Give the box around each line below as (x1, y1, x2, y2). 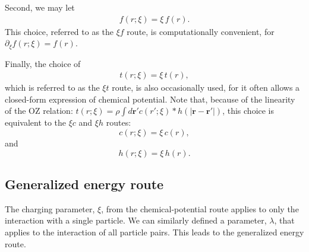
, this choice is (222, 104, 275, 117)
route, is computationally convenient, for (127, 25, 275, 37)
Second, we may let (5, 1, 75, 13)
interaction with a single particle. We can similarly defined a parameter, (5, 214, 267, 227)
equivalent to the (5, 116, 67, 129)
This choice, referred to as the (5, 25, 114, 37)
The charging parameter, (5, 202, 95, 215)
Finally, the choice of (5, 57, 81, 69)
